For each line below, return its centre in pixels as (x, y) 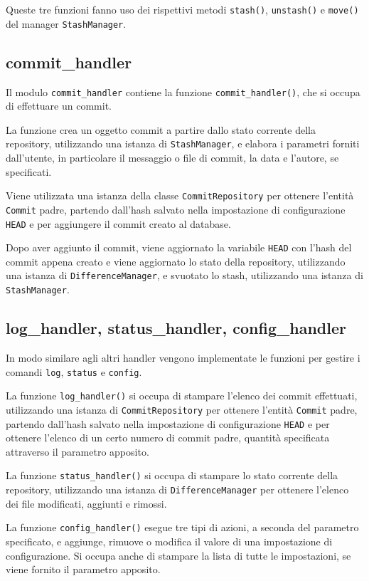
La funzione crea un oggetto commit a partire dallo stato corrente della (161, 129)
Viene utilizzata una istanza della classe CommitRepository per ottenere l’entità (180, 195)
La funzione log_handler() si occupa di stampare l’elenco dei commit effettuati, (182, 396)
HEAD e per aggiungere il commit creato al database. (118, 223)
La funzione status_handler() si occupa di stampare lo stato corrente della (172, 475)
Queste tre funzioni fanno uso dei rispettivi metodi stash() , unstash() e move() (182, 9)
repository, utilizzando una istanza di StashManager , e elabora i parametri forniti (183, 143)
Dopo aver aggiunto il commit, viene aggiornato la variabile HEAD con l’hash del (179, 247)
